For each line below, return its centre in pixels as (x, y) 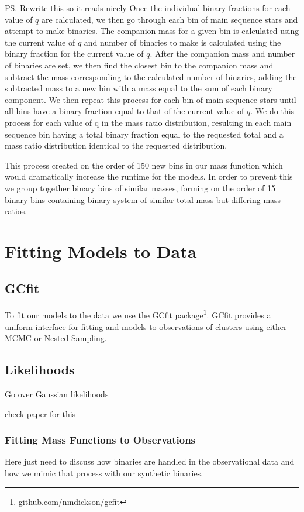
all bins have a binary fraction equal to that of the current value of (125, 111)
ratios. (16, 211)
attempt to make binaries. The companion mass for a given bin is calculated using (152, 31)
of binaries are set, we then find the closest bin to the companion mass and (139, 65)
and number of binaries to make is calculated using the (182, 42)
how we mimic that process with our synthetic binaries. (104, 473)
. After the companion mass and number (222, 54)
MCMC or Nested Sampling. (56, 338)
